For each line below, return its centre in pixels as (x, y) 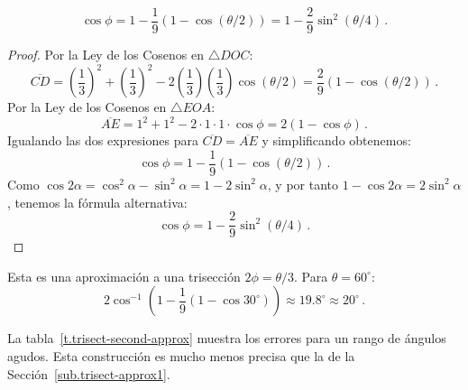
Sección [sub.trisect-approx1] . (89, 373)
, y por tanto (303, 184)
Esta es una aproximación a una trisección (124, 276)
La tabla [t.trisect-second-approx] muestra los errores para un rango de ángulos (227, 338)
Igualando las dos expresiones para (103, 140)
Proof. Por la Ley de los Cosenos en (106, 55)
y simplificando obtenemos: (336, 140)
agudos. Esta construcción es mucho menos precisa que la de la (181, 355)
